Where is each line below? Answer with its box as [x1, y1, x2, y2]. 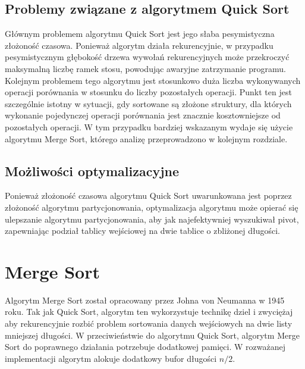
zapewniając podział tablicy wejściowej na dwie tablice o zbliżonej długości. [5, 224, 280, 237]
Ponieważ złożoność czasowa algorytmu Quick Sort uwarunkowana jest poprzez [5, 189, 292, 202]
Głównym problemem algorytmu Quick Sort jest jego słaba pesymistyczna [5, 27, 275, 40]
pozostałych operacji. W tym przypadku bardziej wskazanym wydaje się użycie [5, 120, 293, 133]
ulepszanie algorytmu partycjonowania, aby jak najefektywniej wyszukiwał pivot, [5, 212, 299, 225]
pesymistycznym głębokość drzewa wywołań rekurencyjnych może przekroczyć [5, 51, 290, 63]
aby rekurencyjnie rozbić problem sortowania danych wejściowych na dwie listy [5, 317, 293, 330]
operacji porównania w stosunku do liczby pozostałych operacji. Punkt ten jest [5, 86, 292, 98]
